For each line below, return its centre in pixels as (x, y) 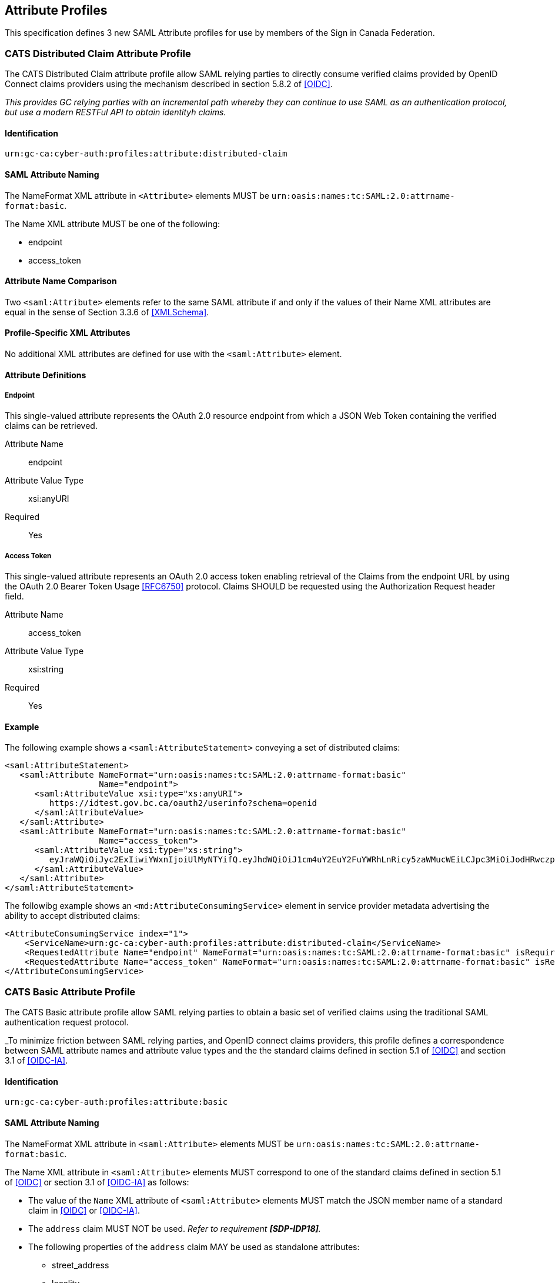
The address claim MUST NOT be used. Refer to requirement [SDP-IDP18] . (175, 1228)
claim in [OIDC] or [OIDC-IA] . (84, 1210)
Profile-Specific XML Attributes (68, 333)
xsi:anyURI (49, 499)
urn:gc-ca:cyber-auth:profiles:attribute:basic (116, 1102)
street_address (81, 1265)
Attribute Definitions (46, 375)
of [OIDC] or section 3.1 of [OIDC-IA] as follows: (97, 1182)
